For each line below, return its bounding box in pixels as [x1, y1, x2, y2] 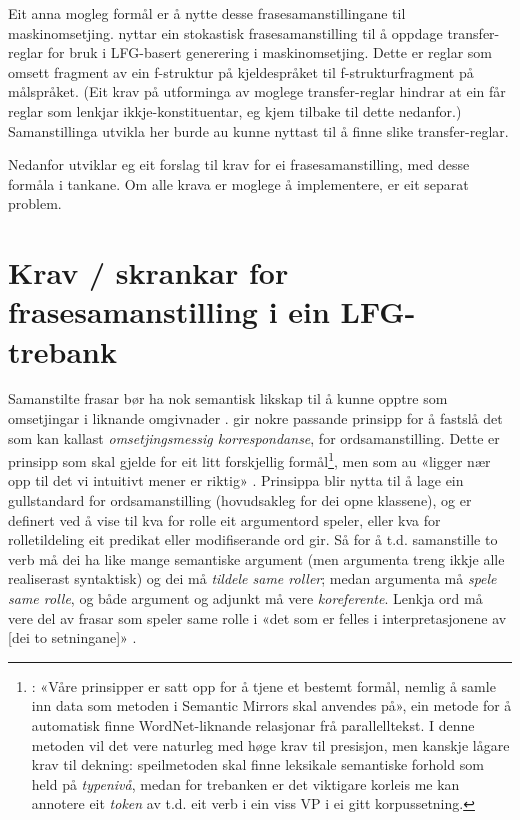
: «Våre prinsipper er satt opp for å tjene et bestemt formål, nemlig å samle [31, 675, 496, 696]
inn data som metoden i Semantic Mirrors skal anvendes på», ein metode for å [31, 695, 512, 716]
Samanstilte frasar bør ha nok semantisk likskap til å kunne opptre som [8, 388, 448, 409]
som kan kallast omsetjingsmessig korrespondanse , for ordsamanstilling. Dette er [8, 427, 500, 448]
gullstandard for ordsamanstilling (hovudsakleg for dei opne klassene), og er [8, 490, 472, 511]
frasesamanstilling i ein [8, 291, 330, 332]
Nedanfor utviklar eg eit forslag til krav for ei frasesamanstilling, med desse [8, 154, 470, 175]
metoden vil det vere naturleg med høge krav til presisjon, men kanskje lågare [31, 734, 510, 755]
